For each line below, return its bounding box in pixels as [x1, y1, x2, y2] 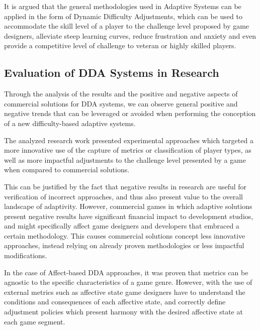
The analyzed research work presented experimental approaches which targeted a [4, 135, 253, 145]
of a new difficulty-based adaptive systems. [4, 118, 136, 128]
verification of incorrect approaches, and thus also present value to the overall [4, 191, 243, 201]
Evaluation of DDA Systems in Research [4, 65, 219, 80]
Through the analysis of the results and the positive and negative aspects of [4, 88, 238, 99]
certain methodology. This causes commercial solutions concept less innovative [4, 230, 245, 241]
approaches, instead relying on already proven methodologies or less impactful [4, 240, 244, 251]
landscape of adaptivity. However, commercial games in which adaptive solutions [4, 201, 252, 211]
